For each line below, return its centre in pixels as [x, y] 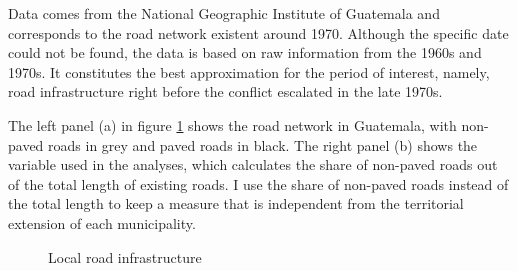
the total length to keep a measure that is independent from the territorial [236, 203]
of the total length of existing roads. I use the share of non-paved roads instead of [258, 183]
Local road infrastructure [125, 256]
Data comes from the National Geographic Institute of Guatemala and [224, 13]
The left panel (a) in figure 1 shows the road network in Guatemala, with [232, 124]
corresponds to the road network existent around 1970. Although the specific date [258, 32]
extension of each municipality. [102, 222]
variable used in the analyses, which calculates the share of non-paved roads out [253, 164]
